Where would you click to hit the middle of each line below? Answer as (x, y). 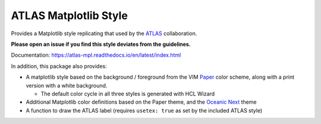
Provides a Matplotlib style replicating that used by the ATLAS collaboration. (104, 33)
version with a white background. (67, 85)
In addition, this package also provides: (59, 66)
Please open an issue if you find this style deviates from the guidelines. (101, 44)
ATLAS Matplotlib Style (69, 15)
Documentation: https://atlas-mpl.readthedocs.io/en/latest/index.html (96, 55)
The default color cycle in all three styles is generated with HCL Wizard (128, 94)
